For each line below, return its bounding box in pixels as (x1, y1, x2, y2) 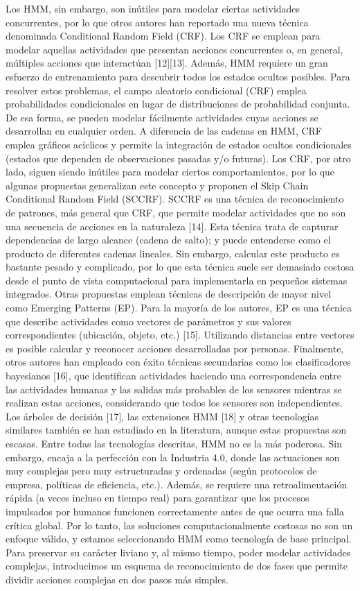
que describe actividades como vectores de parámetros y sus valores (6, 314, 291, 328)
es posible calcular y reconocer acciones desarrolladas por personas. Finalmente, (6, 341, 344, 355)
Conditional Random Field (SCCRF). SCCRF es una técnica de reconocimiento (6, 191, 344, 206)
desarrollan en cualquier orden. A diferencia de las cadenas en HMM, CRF (6, 123, 322, 138)
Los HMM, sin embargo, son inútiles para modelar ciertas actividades (6, 1, 300, 15)
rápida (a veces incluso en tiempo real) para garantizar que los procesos (6, 490, 309, 505)
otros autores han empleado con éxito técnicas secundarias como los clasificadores (6, 354, 351, 369)
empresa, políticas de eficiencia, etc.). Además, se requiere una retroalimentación (6, 477, 348, 491)
